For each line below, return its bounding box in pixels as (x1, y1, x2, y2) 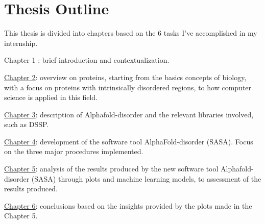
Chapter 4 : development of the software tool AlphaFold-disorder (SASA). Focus (4, 136, 253, 146)
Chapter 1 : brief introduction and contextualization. (4, 55, 170, 65)
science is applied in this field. (4, 92, 98, 103)
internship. (4, 37, 38, 48)
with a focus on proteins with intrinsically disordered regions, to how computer (4, 82, 252, 92)
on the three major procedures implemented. (4, 146, 143, 157)
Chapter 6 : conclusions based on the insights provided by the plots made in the (4, 200, 252, 211)
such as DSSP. (4, 119, 49, 130)
